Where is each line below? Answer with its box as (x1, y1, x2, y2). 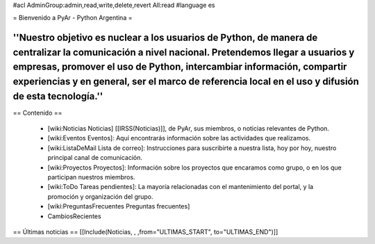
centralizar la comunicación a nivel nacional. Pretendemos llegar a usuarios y (12, 46, 355, 58)
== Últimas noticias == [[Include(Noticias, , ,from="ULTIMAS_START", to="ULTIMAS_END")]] (12, 227, 278, 236)
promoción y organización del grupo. (47, 192, 153, 201)
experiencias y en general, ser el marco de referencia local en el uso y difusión (12, 75, 359, 87)
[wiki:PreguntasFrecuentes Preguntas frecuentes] (47, 202, 190, 211)
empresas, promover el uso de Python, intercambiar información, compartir (12, 61, 347, 73)
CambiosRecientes (47, 212, 101, 220)
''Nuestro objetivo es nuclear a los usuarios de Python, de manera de (12, 32, 318, 44)
